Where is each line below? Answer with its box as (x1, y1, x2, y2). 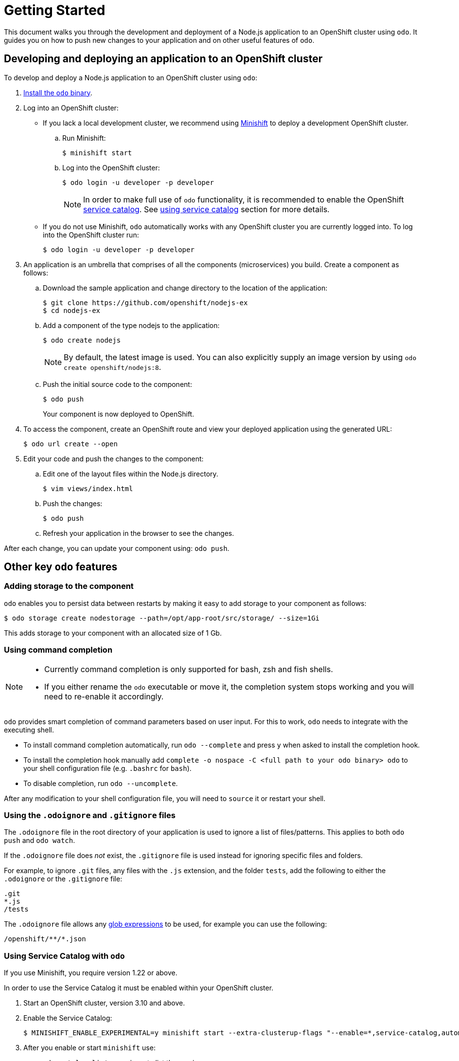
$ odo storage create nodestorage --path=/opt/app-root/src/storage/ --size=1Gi (4, 614, 320, 622)
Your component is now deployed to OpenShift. (43, 409, 194, 418)
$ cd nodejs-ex (43, 306, 101, 314)
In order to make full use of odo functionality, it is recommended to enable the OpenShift (83, 194, 404, 204)
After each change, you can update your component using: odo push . (4, 544, 229, 552)
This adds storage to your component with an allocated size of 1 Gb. (4, 628, 222, 637)
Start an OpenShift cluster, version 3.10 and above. (23, 999, 185, 1007)
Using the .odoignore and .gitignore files (4, 810, 176, 820)
